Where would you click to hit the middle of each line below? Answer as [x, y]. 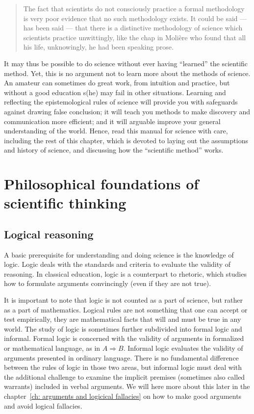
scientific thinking [65, 203]
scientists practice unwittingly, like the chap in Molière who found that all [135, 37]
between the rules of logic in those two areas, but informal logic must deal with [123, 367]
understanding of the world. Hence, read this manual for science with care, [116, 131]
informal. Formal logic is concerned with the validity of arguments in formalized [124, 338]
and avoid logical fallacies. [43, 405]
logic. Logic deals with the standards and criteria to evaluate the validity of [117, 264]
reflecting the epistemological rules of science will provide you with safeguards [121, 102]
